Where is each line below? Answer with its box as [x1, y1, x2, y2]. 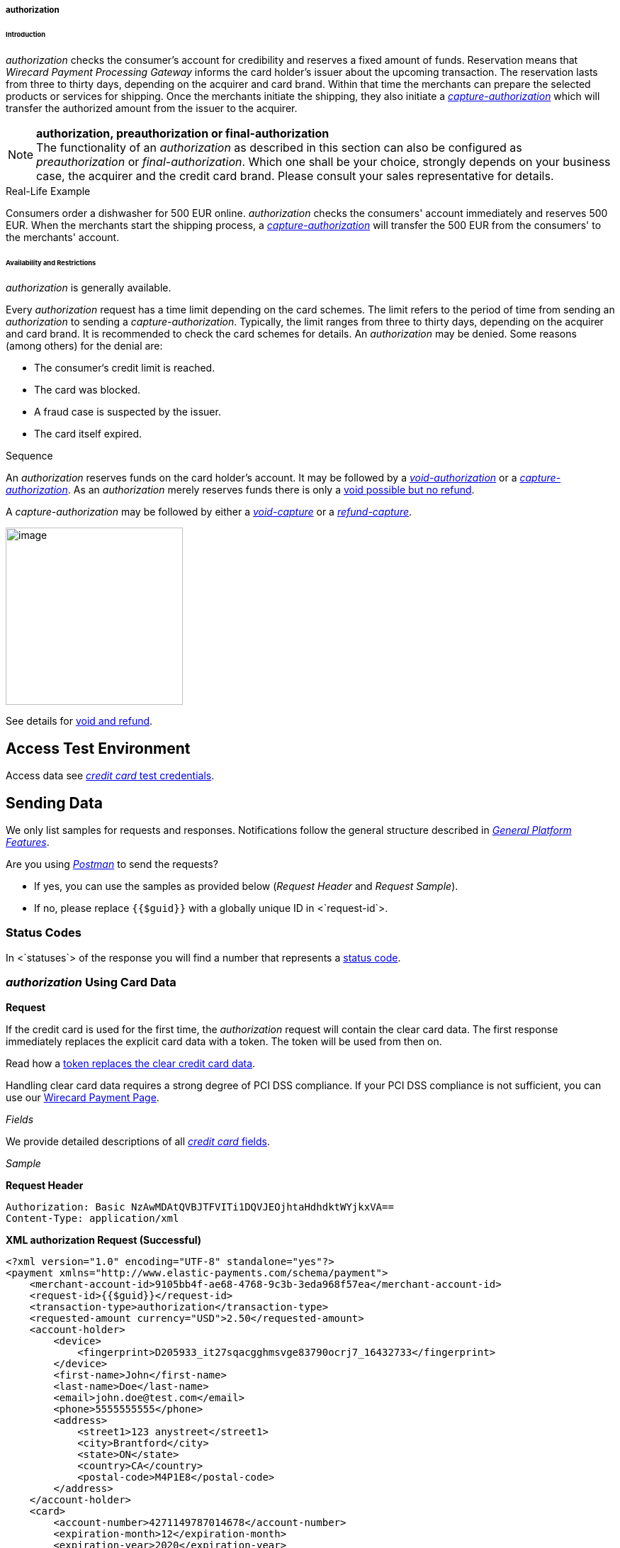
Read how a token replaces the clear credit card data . [6, 1057, 256, 1069]
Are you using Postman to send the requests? [6, 858, 218, 871]
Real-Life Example [6, 184, 91, 197]
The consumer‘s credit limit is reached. [34, 362, 215, 374]
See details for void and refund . [6, 715, 153, 728]
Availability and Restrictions [6, 258, 96, 267]
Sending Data [6, 794, 103, 812]
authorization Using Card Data [6, 975, 176, 990]
